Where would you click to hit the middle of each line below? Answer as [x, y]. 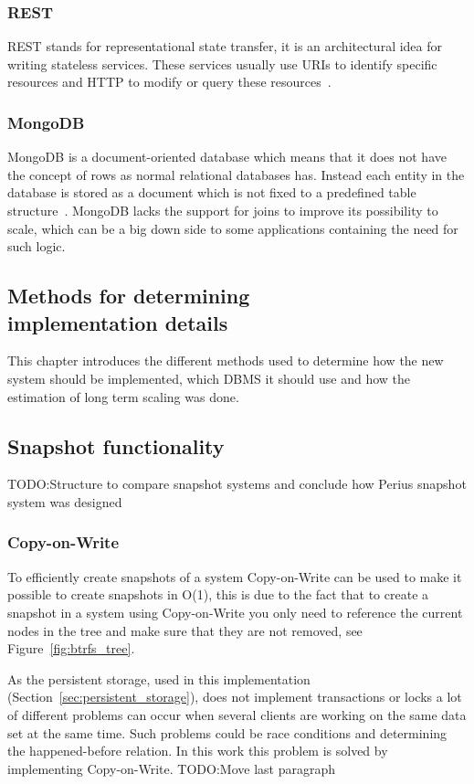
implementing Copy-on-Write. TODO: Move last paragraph [171, 768]
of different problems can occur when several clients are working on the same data [237, 714]
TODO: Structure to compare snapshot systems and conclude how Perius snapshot [237, 484]
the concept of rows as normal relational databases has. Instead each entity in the [236, 174]
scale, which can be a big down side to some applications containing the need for [233, 228]
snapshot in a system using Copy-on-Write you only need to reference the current [235, 612]
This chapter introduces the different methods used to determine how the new [226, 360]
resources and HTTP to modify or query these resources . [169, 82]
